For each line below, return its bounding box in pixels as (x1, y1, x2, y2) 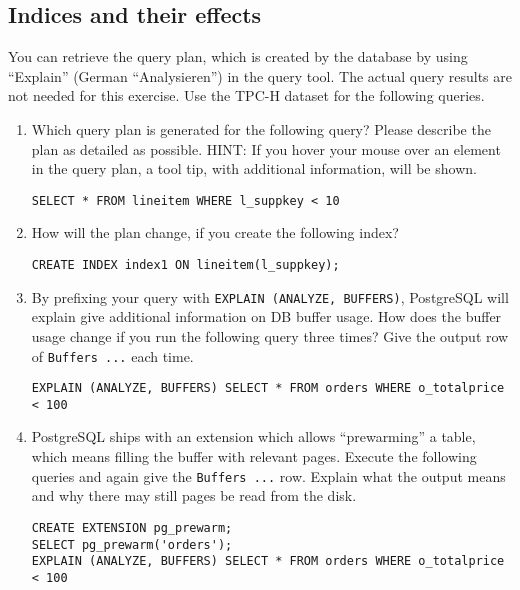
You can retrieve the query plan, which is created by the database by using (8, 46, 468, 67)
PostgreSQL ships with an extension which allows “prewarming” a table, (31, 426, 476, 447)
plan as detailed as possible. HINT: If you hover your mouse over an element (31, 138, 501, 159)
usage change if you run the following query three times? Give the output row (31, 325, 509, 346)
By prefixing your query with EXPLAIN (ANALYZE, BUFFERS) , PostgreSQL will (31, 286, 509, 307)
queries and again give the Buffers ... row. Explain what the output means (31, 465, 506, 486)
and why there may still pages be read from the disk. (31, 485, 357, 506)
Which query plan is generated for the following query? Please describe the (31, 118, 491, 139)
